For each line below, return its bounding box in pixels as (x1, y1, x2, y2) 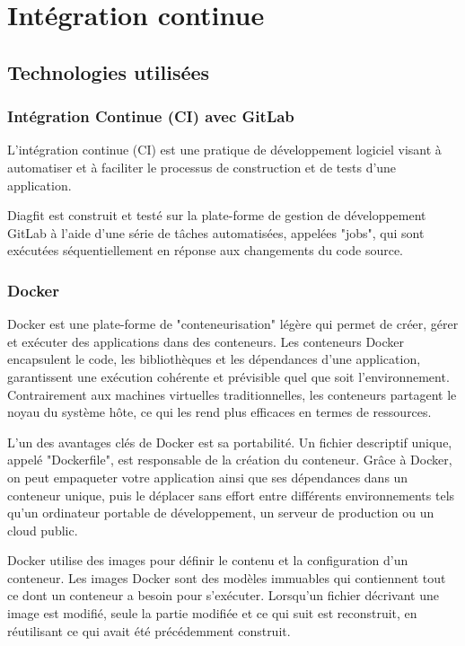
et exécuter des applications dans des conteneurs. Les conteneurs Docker (7, 332, 405, 350)
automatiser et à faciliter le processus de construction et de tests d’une (7, 157, 397, 176)
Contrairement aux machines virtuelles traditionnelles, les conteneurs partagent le (7, 385, 457, 403)
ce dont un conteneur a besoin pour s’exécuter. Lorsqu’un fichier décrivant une (7, 586, 439, 605)
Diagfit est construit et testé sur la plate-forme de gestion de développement (7, 206, 426, 225)
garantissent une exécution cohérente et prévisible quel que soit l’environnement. (7, 367, 450, 385)
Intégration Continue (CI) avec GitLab (7, 105, 294, 128)
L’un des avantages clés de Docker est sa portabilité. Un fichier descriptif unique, (7, 432, 452, 451)
